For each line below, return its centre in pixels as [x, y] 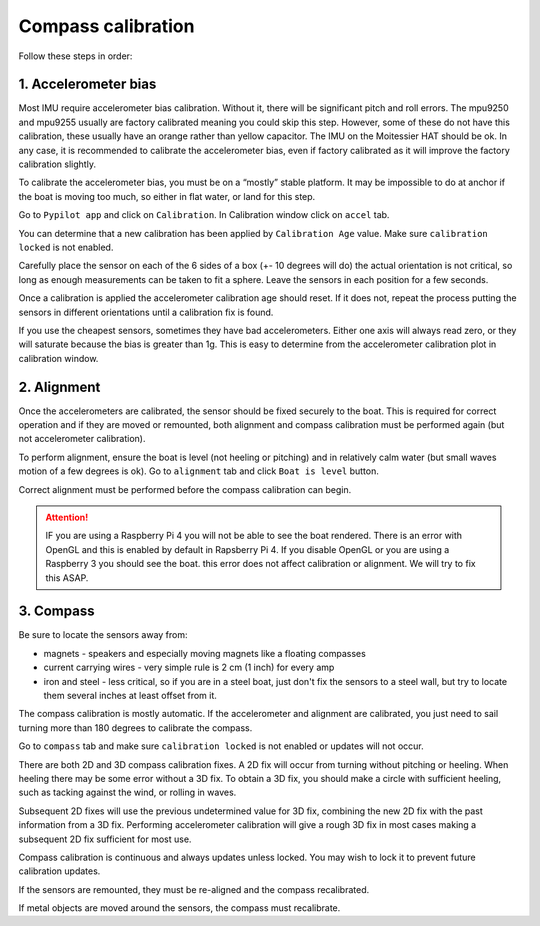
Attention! [67, 517]
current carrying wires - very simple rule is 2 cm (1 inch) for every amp [189, 667]
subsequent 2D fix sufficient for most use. [105, 839]
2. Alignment [59, 386]
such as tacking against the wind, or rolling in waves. [127, 792]
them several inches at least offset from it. [130, 695]
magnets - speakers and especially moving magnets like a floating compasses [205, 653]
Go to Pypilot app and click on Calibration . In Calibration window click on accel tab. [204, 215]
